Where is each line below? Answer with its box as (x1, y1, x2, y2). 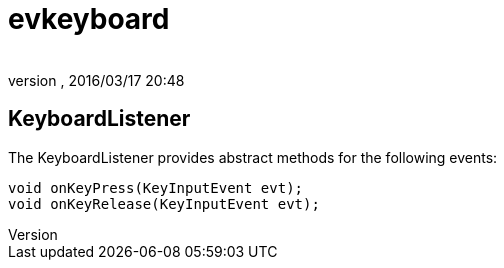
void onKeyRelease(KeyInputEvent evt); (8, 195, 320, 212)
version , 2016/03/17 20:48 (8, 71, 185, 89)
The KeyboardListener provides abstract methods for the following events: (8, 148, 498, 166)
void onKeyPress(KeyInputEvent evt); (8, 179, 304, 196)
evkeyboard (8, 2, 170, 36)
